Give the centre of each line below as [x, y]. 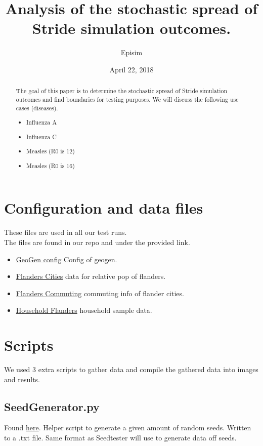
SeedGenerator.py [52, 406]
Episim [131, 52]
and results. [22, 379]
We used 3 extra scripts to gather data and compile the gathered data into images [131, 369]
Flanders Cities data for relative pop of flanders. [91, 276]
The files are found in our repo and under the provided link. [97, 242]
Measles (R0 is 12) [51, 151]
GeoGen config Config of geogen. [67, 259]
